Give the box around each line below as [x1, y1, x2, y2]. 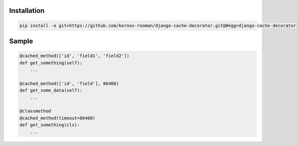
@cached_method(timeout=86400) [19, 115, 96, 121]
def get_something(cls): [19, 122, 80, 128]
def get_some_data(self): [19, 88, 83, 93]
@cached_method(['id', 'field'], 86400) [19, 80, 119, 86]
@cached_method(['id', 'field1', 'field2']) [19, 53, 130, 59]
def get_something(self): [19, 60, 83, 66]
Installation [9, 6, 45, 15]
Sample [9, 37, 33, 45]
